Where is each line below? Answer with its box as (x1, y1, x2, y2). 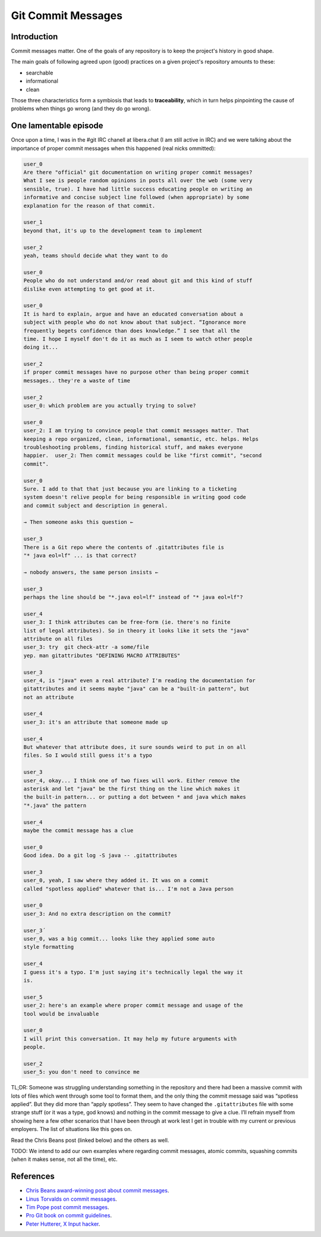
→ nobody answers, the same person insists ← (23, 568, 159, 576)
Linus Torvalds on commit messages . (26, 1195, 117, 1202)
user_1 (23, 219, 43, 226)
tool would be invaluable (23, 1010, 99, 1017)
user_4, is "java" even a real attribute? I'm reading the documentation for (23, 677, 256, 684)
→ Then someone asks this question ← (23, 518, 134, 526)
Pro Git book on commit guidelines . (26, 1212, 112, 1219)
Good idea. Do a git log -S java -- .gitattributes (23, 852, 178, 859)
